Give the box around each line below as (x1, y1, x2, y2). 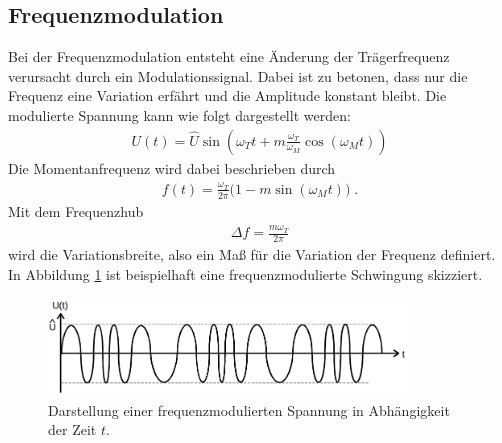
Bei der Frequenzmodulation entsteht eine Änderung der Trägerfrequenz (8, 46, 450, 67)
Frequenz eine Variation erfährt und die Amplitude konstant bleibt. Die (8, 85, 447, 106)
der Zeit (48, 419, 97, 440)
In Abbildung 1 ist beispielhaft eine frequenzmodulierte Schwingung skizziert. (8, 263, 483, 284)
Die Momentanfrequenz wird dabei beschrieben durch (8, 157, 336, 178)
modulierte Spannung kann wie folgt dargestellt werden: (8, 104, 351, 125)
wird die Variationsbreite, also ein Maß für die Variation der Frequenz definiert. (8, 243, 496, 264)
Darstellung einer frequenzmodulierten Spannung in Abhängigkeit (48, 399, 450, 420)
